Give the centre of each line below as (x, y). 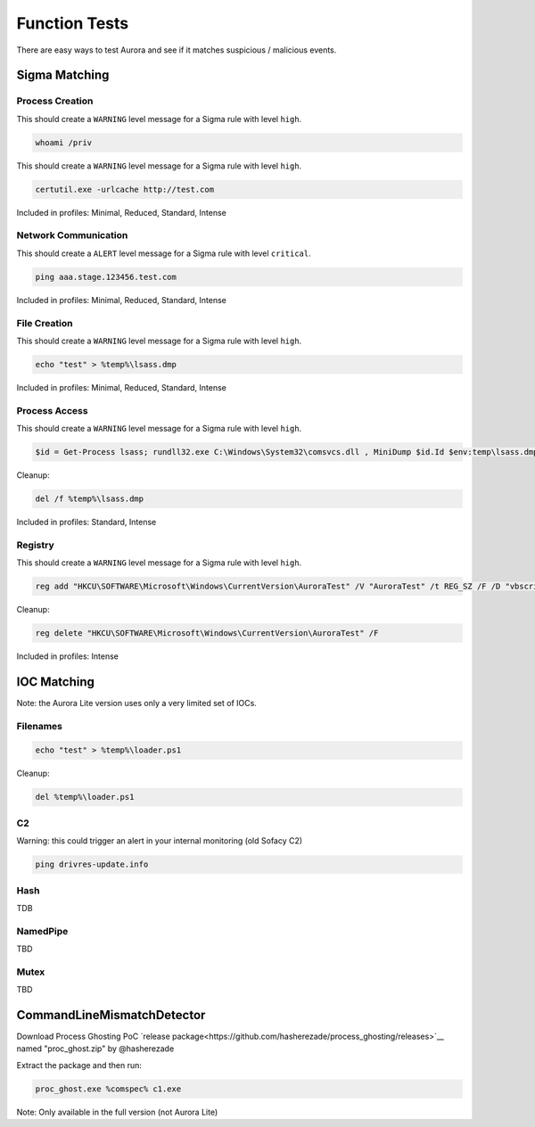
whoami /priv (64, 142)
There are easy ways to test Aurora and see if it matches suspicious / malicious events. (177, 50)
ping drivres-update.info (92, 864)
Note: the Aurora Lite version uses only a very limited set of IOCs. (137, 703)
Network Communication (72, 235)
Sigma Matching (63, 75)
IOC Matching (56, 682)
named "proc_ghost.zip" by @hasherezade (95, 1049)
